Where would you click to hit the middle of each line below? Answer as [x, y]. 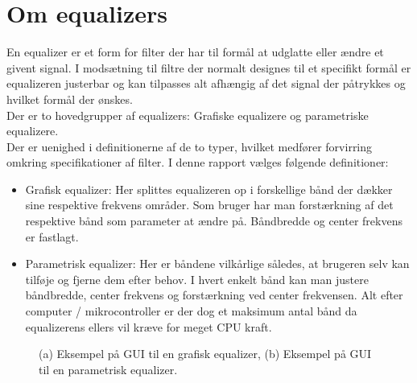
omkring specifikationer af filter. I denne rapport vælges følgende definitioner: [198, 162]
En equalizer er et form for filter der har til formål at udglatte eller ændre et [195, 52]
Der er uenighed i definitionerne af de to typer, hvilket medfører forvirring [190, 146]
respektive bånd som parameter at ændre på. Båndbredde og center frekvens [214, 221]
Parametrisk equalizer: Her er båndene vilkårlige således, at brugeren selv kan [217, 264]
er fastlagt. [52, 236]
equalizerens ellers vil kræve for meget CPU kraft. [149, 326]
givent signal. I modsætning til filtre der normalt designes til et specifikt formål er [209, 67]
